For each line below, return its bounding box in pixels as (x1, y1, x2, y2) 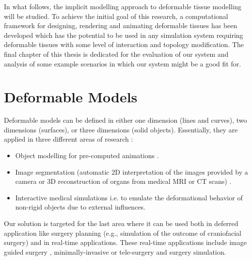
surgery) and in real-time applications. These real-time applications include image (4, 237, 247, 247)
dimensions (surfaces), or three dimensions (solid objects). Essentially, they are (4, 124, 238, 134)
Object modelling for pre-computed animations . (15, 150, 159, 161)
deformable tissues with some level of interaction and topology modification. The (4, 39, 244, 49)
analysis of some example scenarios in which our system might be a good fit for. (4, 58, 241, 68)
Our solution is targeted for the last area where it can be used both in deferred (4, 218, 238, 228)
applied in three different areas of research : (4, 134, 133, 144)
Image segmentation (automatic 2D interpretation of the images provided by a (15, 166, 248, 177)
